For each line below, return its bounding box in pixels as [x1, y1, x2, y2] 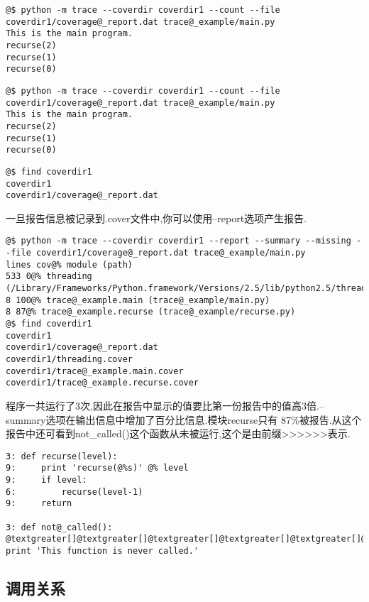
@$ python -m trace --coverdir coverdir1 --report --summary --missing [6, 236, 351, 246]
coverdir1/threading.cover [6, 354, 133, 364]
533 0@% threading [6, 271, 92, 282]
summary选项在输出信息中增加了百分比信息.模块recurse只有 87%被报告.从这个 [6, 412, 362, 427]
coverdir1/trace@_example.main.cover [6, 366, 184, 376]
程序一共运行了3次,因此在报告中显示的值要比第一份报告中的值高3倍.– [6, 398, 324, 412]
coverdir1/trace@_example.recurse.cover [6, 378, 199, 388]
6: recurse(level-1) [6, 486, 143, 497]
